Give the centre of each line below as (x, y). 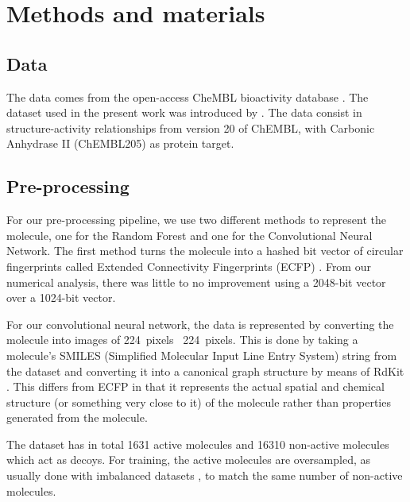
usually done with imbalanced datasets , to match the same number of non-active (205, 475)
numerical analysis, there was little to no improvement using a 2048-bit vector (196, 282)
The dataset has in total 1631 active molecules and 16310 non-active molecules (198, 444)
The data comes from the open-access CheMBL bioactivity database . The (188, 97)
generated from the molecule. (77, 417)
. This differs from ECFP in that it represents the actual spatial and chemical (195, 386)
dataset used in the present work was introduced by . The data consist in (184, 112)
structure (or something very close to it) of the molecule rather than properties (199, 402)
